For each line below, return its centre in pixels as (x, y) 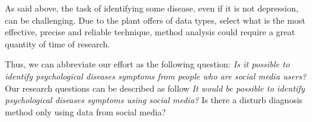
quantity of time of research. (58, 43)
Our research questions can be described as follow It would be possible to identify (155, 88)
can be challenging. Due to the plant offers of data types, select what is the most (155, 20)
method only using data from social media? (86, 111)
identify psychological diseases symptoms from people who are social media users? (156, 76)
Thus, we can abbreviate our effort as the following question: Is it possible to (148, 64)
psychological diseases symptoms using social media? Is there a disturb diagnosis (154, 100)
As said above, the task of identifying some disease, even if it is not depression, (152, 8)
